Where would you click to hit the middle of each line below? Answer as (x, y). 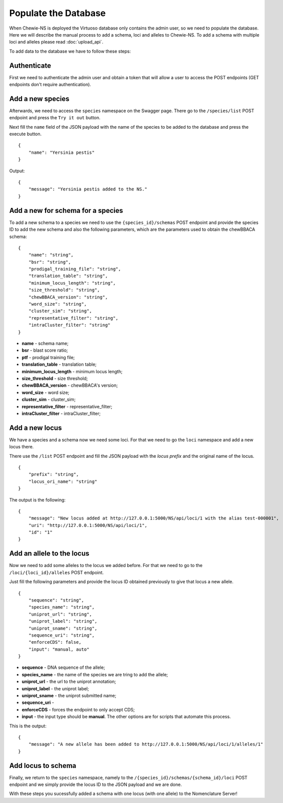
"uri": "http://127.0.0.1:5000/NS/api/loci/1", (88, 525)
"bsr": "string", (49, 262)
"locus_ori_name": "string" (63, 481)
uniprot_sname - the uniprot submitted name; (69, 696)
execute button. (25, 134)
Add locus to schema (43, 766)
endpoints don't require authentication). (50, 85)
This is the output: (28, 726)
